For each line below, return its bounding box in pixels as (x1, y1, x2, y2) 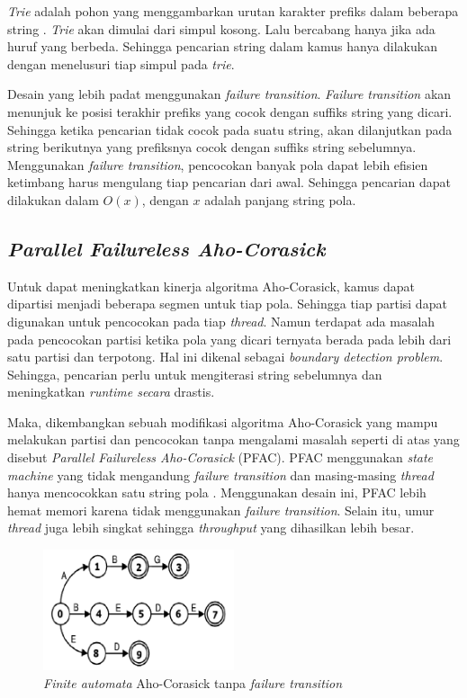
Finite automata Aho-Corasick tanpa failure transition (43, 673, 343, 692)
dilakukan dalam (7, 190, 99, 209)
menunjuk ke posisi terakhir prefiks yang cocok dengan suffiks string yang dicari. (7, 102, 453, 121)
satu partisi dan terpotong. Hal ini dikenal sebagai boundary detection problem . (7, 347, 444, 366)
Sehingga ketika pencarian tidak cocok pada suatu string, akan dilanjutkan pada (7, 120, 453, 139)
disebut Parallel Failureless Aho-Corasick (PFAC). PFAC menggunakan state (7, 448, 434, 467)
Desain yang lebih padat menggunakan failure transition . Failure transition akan (7, 85, 452, 103)
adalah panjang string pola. (204, 190, 356, 209)
